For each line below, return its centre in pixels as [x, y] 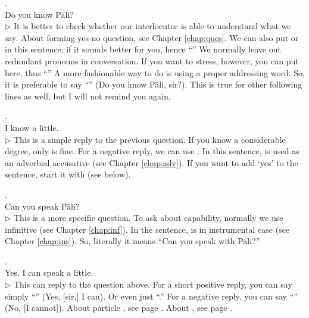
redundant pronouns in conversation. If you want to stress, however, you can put [152, 60]
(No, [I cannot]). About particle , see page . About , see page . [119, 308]
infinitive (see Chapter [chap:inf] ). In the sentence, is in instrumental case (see [147, 229]
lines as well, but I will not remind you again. [88, 96]
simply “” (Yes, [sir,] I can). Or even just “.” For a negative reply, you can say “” [151, 296]
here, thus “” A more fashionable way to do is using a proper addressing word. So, [155, 72]
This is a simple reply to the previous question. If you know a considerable [150, 139]
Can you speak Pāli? [42, 206]
